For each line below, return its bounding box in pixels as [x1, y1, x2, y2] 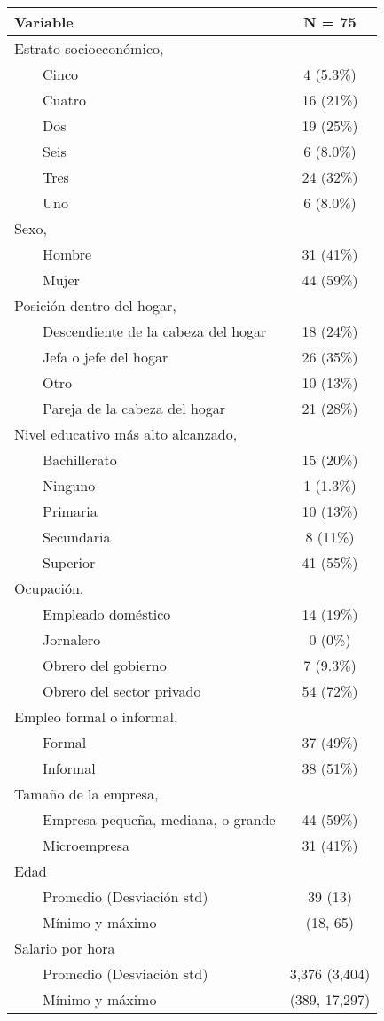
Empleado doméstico [43, 604, 171, 624]
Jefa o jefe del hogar [43, 347, 168, 367]
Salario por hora [14, 938, 115, 958]
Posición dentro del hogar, [14, 295, 176, 316]
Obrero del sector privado [43, 681, 201, 701]
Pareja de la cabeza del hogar [43, 398, 226, 418]
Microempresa [43, 835, 129, 855]
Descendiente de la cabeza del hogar [43, 321, 267, 341]
